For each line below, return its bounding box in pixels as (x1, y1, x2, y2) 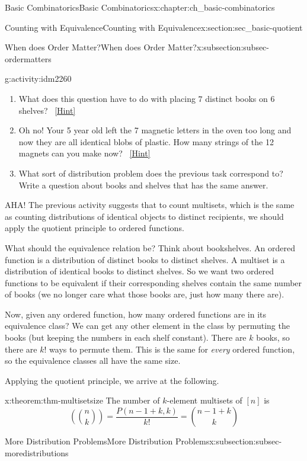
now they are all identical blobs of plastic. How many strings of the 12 (18, 135, 274, 148)
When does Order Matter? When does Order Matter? (5, 41, 197, 53)
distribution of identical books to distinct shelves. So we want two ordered (5, 265, 274, 277)
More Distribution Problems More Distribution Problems (5, 435, 210, 447)
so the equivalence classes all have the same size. (5, 354, 181, 367)
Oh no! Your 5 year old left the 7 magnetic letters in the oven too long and (18, 124, 292, 136)
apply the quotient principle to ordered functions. (5, 222, 184, 234)
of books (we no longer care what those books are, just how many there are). (5, 288, 284, 300)
